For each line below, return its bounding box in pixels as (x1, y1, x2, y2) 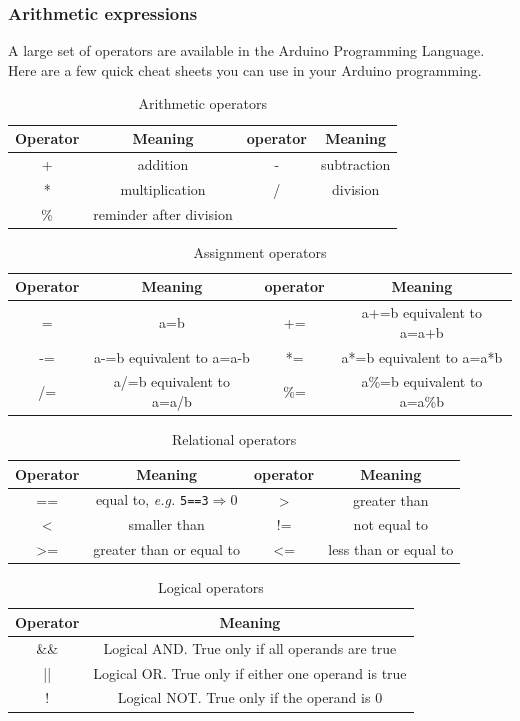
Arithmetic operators (138, 93, 267, 114)
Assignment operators (193, 241, 327, 262)
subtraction (320, 153, 391, 174)
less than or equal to (328, 539, 454, 560)
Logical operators (157, 577, 264, 598)
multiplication (120, 178, 206, 199)
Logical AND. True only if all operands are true (103, 637, 397, 658)
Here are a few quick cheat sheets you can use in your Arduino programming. (8, 59, 482, 80)
